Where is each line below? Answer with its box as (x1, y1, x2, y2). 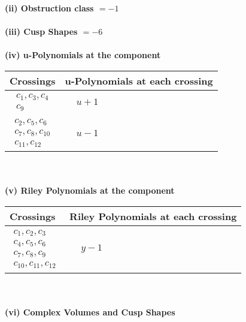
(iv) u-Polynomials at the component (5, 49, 161, 61)
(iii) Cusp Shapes (5, 25, 78, 38)
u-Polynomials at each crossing (65, 73, 213, 88)
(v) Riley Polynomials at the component (5, 184, 175, 197)
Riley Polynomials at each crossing (69, 209, 237, 224)
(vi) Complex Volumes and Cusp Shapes (5, 305, 175, 318)
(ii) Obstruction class (5, 2, 94, 14)
